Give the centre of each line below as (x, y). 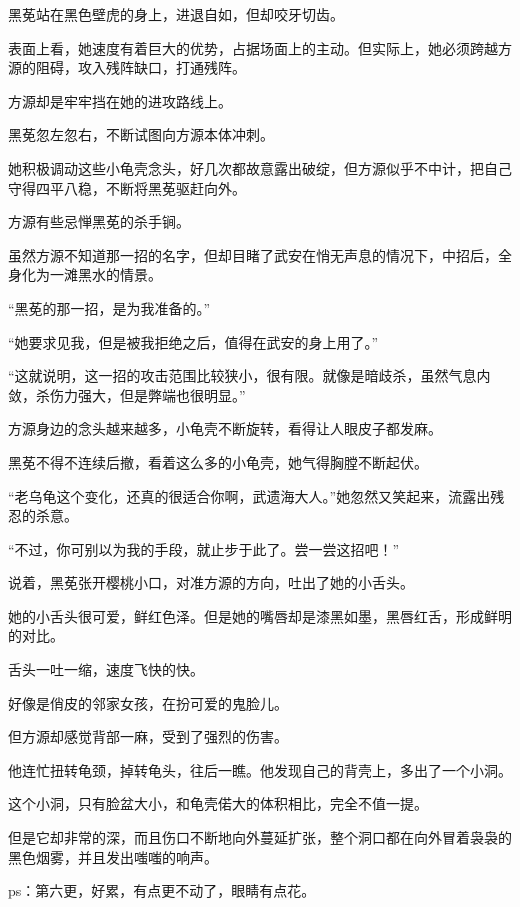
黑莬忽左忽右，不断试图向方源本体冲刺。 (141, 134)
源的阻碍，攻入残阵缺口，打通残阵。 (127, 67)
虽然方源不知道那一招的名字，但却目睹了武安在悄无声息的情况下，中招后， (253, 254)
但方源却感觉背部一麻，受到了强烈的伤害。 (148, 736)
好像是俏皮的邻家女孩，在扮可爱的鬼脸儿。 (148, 702)
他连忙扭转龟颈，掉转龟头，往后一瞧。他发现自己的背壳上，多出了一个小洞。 (260, 769)
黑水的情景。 (119, 274)
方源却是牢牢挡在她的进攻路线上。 (120, 100)
